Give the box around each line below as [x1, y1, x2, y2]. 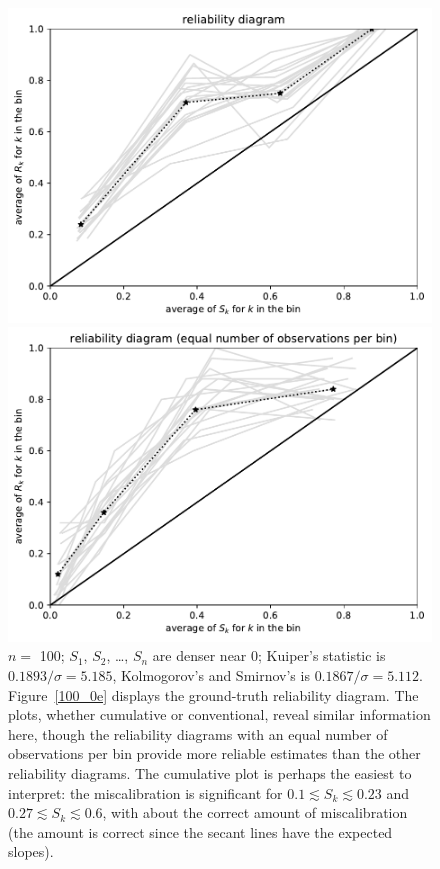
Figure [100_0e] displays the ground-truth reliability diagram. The [8, 684, 419, 705]
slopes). [8, 841, 54, 862]
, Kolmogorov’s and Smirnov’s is [112, 665, 310, 685]
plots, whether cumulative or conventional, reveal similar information [8, 704, 431, 725]
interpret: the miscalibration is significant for [8, 782, 283, 803]
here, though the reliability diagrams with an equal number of [8, 723, 388, 744]
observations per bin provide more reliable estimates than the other [8, 743, 421, 764]
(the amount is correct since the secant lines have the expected [8, 821, 393, 842]
